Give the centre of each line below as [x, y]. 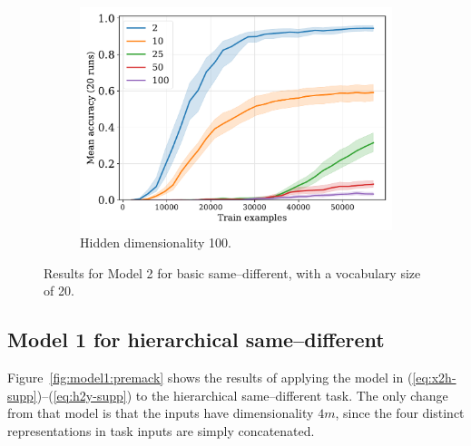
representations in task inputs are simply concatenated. [161, 430]
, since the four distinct [400, 413]
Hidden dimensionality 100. [156, 242]
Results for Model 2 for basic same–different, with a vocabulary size [232, 272]
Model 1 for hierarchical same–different [196, 339]
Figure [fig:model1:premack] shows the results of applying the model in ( [210, 378]
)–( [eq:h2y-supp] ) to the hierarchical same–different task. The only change [242, 395]
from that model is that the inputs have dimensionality [161, 413]
